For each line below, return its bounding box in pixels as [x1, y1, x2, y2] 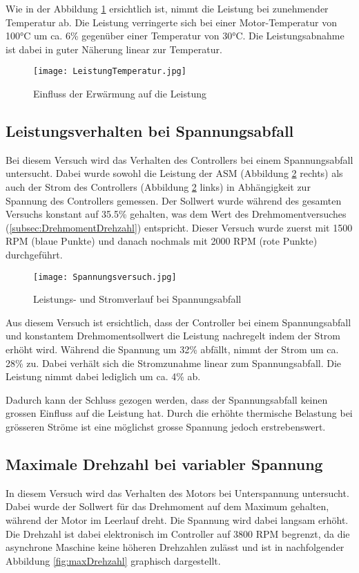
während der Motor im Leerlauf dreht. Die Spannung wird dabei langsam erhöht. [6, 512, 349, 527]
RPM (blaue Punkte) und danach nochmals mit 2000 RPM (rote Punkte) [6, 234, 318, 248]
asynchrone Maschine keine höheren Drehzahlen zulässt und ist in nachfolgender [6, 540, 345, 554]
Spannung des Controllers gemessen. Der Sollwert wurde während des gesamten [6, 193, 342, 207]
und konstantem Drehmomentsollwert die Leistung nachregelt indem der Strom [6, 328, 340, 343]
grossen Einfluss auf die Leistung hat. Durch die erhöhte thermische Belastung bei [6, 406, 353, 420]
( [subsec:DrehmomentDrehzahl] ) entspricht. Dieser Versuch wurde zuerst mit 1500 [6, 220, 353, 234]
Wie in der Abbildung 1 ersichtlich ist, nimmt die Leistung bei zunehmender [6, 1, 329, 15]
